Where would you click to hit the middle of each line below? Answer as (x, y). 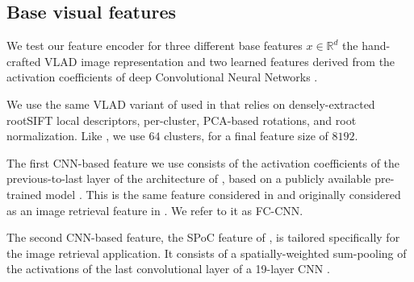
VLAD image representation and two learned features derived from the (220, 61)
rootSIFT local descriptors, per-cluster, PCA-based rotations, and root (182, 120)
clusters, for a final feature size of (246, 136)
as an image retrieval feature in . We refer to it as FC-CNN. (155, 210)
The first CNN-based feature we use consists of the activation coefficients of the (203, 162)
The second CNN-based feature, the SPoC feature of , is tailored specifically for (203, 237)
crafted (24, 61)
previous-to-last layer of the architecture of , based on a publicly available (189, 178)
